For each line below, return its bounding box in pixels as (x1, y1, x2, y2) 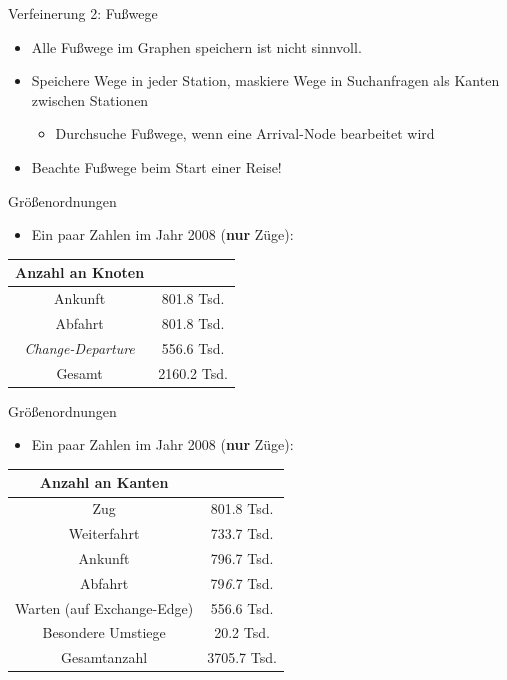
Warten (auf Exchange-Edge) (15, 597, 194, 618)
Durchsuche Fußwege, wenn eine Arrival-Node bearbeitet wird (55, 123, 435, 144)
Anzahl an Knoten (15, 262, 145, 283)
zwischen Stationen (31, 89, 149, 110)
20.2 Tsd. (214, 622, 270, 643)
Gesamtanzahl (61, 647, 148, 668)
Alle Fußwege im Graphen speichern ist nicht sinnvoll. (31, 36, 362, 57)
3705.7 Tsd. (207, 647, 277, 668)
